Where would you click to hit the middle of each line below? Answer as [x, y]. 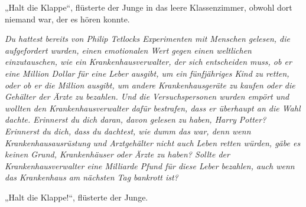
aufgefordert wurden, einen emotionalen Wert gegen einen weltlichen [128, 50]
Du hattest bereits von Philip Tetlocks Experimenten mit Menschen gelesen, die [148, 39]
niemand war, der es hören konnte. [67, 19]
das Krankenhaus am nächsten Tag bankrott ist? [92, 177]
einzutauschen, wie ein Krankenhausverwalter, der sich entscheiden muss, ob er [148, 62]
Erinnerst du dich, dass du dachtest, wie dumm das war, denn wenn [128, 131]
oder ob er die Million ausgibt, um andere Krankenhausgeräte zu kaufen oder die [150, 85]
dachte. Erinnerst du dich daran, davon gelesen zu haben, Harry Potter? [136, 119]
